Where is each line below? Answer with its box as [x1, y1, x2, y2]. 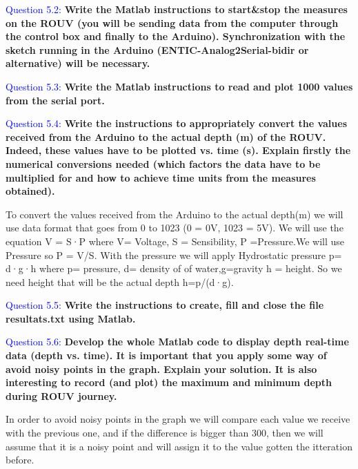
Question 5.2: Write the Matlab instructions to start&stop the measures [6, 2, 348, 16]
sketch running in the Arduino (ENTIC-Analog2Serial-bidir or [6, 42, 309, 57]
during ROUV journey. [6, 388, 117, 403]
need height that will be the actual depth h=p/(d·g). [6, 274, 234, 289]
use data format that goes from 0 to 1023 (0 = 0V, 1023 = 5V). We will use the [6, 220, 344, 235]
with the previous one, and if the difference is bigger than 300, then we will [6, 425, 324, 440]
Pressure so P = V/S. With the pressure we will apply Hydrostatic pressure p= [6, 247, 342, 262]
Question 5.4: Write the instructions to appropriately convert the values [6, 116, 348, 131]
